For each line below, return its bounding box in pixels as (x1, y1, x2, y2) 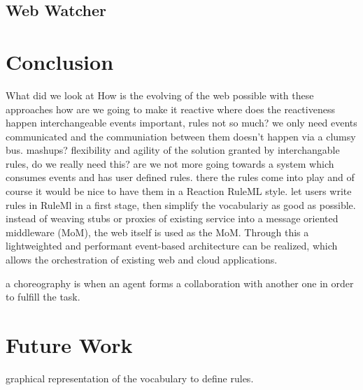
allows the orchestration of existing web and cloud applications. (6, 252, 278, 267)
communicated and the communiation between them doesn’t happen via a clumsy (6, 129, 356, 143)
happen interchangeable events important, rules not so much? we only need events (6, 115, 357, 130)
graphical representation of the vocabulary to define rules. (6, 370, 254, 385)
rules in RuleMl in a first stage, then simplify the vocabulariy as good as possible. (6, 197, 356, 212)
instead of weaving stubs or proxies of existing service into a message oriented (6, 211, 339, 226)
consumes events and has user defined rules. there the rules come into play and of (6, 170, 355, 185)
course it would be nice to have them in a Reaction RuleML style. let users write (6, 184, 352, 198)
